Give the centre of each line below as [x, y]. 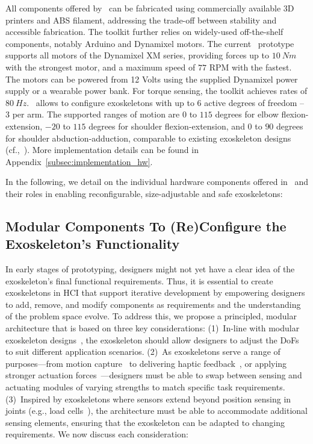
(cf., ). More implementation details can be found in [102, 150]
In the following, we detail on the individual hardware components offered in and [157, 182]
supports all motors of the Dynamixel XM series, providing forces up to [137, 55]
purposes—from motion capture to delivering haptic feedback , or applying [146, 363]
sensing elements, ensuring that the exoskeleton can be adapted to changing [145, 422]
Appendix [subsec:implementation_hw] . [79, 161]
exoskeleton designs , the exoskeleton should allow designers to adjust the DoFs [152, 339]
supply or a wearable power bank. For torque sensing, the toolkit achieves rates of [156, 91]
